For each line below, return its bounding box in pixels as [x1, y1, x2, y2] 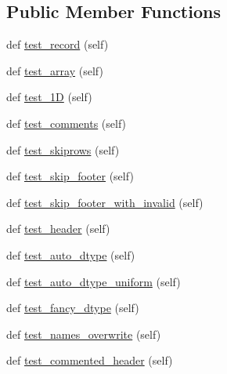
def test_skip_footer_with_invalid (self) [6, 194, 204, 210]
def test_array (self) [6, 62, 103, 78]
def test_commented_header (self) [6, 352, 173, 369]
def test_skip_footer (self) [6, 168, 134, 184]
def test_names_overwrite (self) [6, 325, 161, 342]
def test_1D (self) [6, 89, 92, 105]
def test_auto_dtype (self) [6, 246, 135, 263]
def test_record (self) [6, 36, 109, 53]
